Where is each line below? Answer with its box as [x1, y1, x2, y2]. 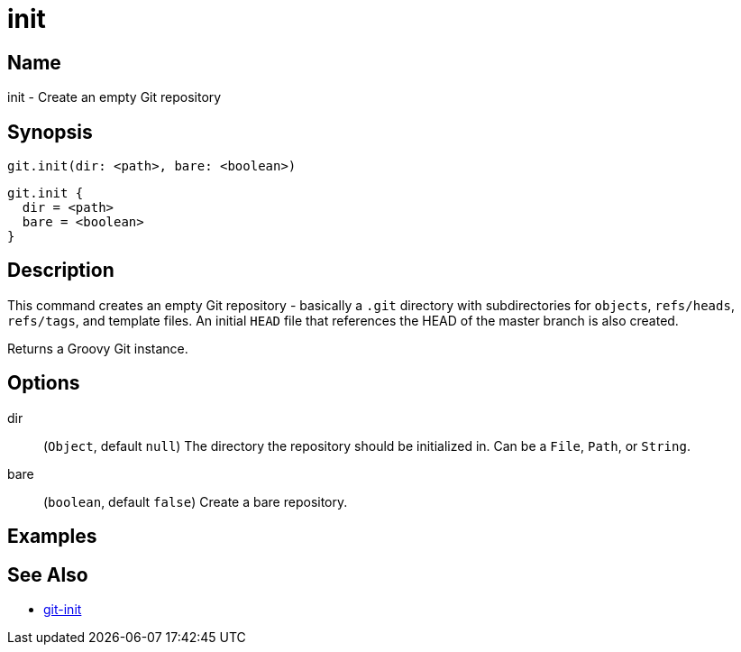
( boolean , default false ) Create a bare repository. [43, 493, 348, 510]
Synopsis [7, 120, 93, 143]
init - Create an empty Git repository [7, 89, 222, 106]
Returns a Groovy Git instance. [7, 340, 188, 356]
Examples [7, 525, 97, 548]
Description [7, 259, 114, 282]
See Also [7, 563, 88, 586]
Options [7, 372, 80, 395]
